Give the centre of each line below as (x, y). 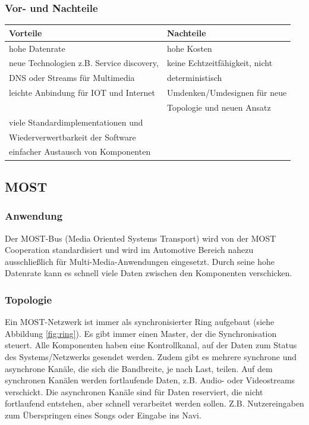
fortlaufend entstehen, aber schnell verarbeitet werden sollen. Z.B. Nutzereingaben (154, 403)
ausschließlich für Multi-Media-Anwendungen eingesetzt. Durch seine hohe (140, 261)
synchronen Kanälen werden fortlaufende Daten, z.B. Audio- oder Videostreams (150, 380)
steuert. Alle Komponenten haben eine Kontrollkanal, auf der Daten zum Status (151, 345)
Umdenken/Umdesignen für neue (227, 93)
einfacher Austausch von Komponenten (80, 151)
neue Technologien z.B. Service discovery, (84, 63)
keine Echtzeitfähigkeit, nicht (220, 63)
